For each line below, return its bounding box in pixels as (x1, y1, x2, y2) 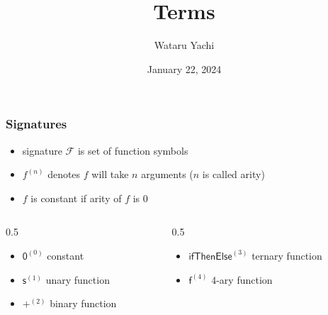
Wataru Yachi (154, 38, 215, 52)
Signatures (6, 115, 67, 133)
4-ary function (211, 272, 273, 287)
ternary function (251, 248, 322, 262)
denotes (47, 167, 81, 182)
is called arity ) (202, 167, 265, 182)
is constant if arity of (30, 190, 122, 205)
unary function (45, 272, 110, 287)
